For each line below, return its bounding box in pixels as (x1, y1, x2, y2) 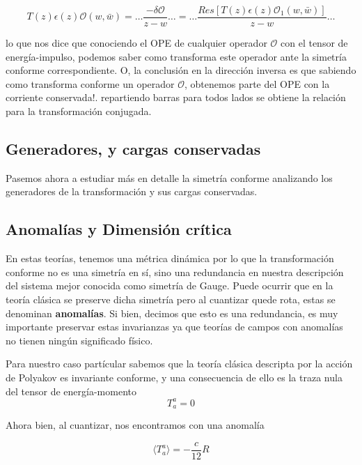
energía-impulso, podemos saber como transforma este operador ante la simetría (6, 49, 347, 63)
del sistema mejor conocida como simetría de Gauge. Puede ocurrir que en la (6, 278, 333, 293)
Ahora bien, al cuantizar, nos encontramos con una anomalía (6, 418, 265, 432)
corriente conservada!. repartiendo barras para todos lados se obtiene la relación (6, 90, 346, 105)
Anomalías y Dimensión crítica (6, 218, 232, 240)
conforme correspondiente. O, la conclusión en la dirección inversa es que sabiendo (6, 63, 356, 77)
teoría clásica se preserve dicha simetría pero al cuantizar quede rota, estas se (6, 292, 336, 306)
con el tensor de (281, 36, 348, 50)
